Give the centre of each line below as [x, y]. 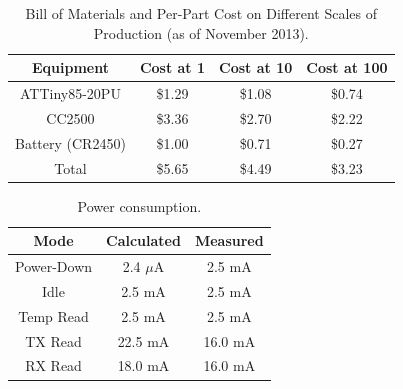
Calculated [143, 240]
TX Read [53, 340]
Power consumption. [139, 205]
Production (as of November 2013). [201, 32]
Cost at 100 [347, 67]
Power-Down [54, 266]
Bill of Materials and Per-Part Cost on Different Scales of [201, 13]
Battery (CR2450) [70, 142]
